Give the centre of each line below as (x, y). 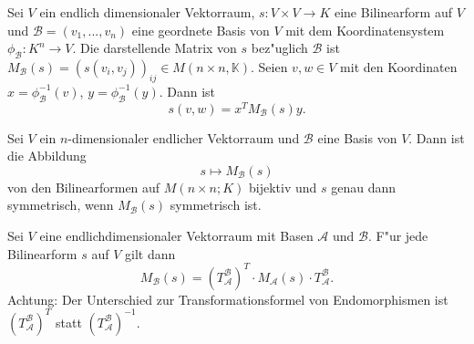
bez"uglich (279, 48)
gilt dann (150, 253)
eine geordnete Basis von (201, 30)
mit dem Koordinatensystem (365, 30)
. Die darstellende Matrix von (155, 48)
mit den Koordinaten (399, 66)
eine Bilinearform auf (393, 12)
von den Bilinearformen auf (84, 187)
